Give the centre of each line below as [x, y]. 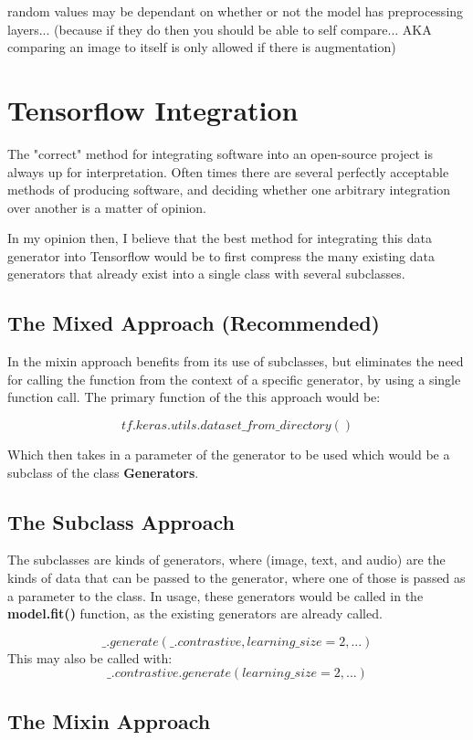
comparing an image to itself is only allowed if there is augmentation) [202, 47]
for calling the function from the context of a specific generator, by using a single [234, 379]
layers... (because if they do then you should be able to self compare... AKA [220, 29]
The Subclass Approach [121, 521]
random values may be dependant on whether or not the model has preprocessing [236, 11]
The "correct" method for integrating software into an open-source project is [220, 153]
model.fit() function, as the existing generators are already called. [195, 613]
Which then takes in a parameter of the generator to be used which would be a [229, 455]
